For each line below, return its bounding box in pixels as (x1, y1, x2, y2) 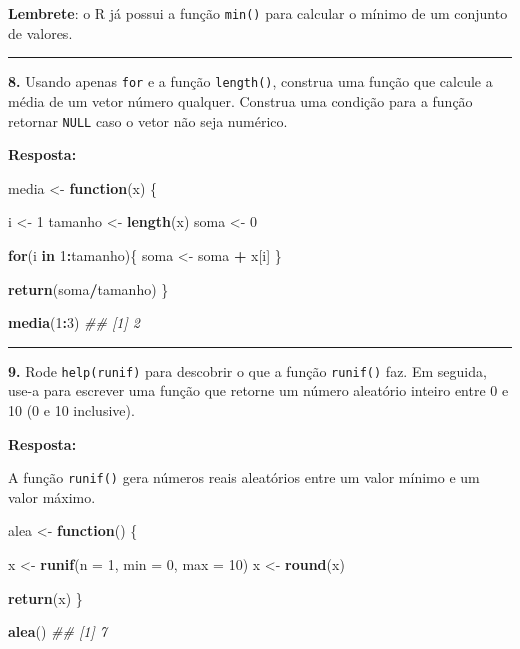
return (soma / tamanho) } (8, 278, 169, 299)
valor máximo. (8, 486, 96, 507)
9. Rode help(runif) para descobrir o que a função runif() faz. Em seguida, (8, 360, 487, 381)
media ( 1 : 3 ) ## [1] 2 (8, 312, 140, 333)
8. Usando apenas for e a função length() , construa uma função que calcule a (8, 71, 493, 92)
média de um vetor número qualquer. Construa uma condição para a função (8, 90, 473, 111)
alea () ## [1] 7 (8, 621, 107, 642)
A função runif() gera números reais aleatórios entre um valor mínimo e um (8, 467, 480, 488)
